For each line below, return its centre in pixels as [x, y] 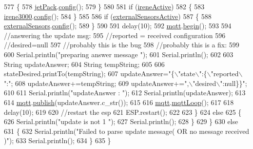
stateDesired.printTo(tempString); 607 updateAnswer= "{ [89, 74]
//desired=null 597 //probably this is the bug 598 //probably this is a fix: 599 [122, 45]
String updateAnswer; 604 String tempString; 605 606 [84, 64]
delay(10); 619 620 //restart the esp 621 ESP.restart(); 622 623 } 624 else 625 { [123, 112]
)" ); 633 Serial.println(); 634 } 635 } [58, 140]
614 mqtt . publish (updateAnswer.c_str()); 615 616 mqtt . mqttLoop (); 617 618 [119, 102]
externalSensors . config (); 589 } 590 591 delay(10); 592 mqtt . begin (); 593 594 [118, 26]
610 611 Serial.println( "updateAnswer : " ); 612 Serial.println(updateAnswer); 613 [125, 93]
